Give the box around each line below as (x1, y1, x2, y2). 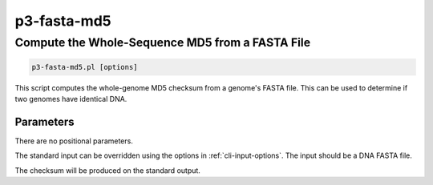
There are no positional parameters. (14, 136, 134, 146)
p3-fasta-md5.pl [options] (31, 62, 138, 71)
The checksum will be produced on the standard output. (14, 165, 200, 175)
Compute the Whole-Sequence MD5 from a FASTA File (14, 35, 311, 50)
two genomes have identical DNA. (14, 95, 127, 104)
